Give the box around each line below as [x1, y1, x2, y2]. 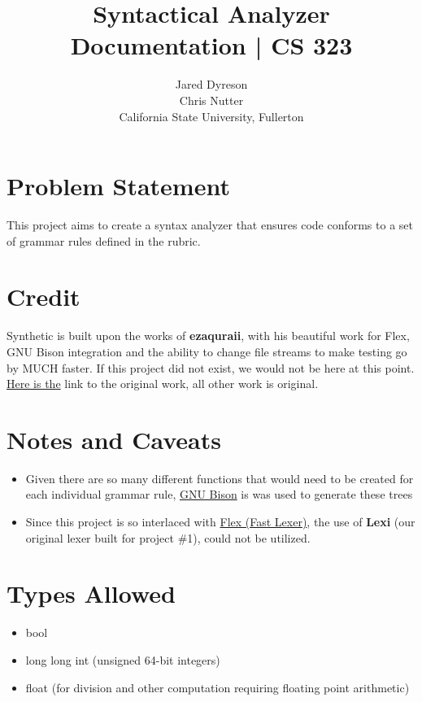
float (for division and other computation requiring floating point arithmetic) [25, 678, 410, 695]
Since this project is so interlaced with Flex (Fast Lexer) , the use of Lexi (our [25, 513, 415, 530]
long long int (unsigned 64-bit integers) [25, 651, 220, 668]
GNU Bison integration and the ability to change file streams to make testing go [7, 342, 407, 360]
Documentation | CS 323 [70, 28, 353, 62]
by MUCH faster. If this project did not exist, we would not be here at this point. [7, 359, 415, 376]
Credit [7, 280, 80, 313]
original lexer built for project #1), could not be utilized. [25, 529, 311, 546]
